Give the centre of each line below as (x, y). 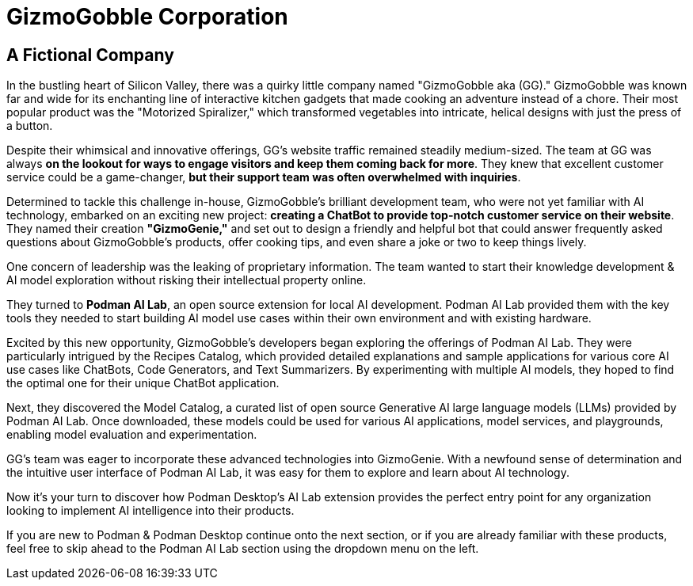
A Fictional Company (90, 55)
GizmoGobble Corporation (147, 17)
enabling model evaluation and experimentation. (132, 435)
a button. (30, 126)
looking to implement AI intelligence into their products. (150, 511)
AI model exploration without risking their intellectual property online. (187, 280)
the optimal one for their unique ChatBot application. (143, 383)
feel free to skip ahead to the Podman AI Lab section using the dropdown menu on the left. (243, 549)
